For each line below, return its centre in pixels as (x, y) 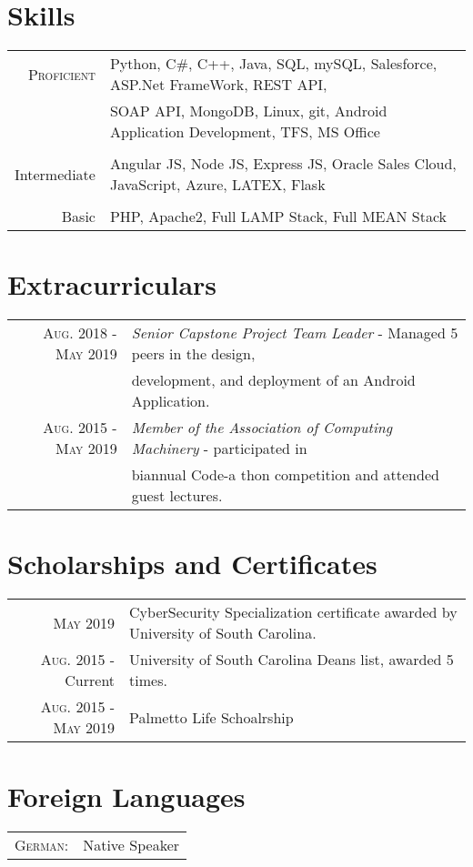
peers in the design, (193, 354)
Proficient (61, 74)
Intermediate (55, 174)
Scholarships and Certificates (192, 564)
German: (42, 844)
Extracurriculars (112, 284)
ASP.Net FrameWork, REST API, (218, 85)
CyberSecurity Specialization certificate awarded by (293, 612)
